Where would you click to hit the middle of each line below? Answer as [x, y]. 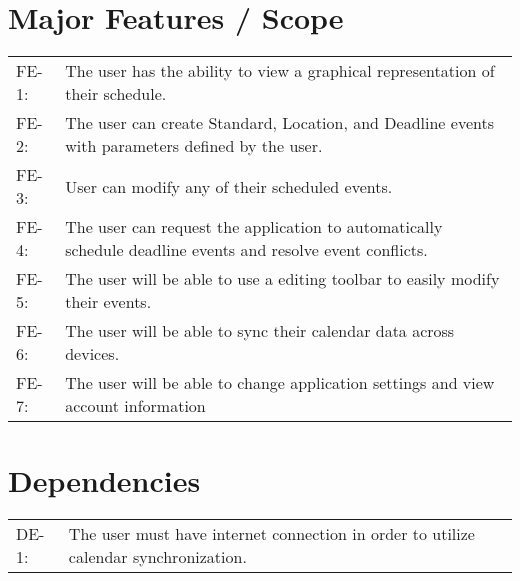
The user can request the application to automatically [254, 227]
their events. [108, 302]
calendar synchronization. [157, 557]
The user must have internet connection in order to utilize [271, 534]
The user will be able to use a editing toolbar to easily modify [282, 279]
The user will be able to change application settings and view [280, 383]
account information [135, 406]
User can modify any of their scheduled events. [229, 186]
